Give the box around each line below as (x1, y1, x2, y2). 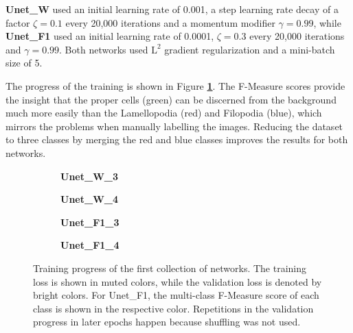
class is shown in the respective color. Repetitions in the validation (33, 301, 314, 315)
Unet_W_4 (60, 192, 118, 206)
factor (5, 15, 30, 29)
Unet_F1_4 (60, 238, 119, 252)
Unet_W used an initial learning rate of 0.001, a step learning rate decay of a (5, 2, 339, 16)
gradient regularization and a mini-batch (164, 42, 335, 56)
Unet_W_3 (60, 169, 118, 183)
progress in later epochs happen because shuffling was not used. (33, 314, 301, 329)
